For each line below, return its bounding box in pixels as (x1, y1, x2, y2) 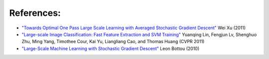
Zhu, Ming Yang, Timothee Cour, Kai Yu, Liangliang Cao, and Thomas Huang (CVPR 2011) (21, 39, 205, 45)
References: (9, 7, 61, 18)
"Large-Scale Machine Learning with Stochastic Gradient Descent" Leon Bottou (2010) (21, 45, 200, 52)
